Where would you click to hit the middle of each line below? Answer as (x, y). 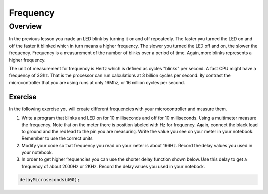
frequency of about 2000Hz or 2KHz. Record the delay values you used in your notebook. (113, 166)
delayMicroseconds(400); (50, 179)
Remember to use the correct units (57, 138)
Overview (26, 26)
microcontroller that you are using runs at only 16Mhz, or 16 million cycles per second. (97, 82)
